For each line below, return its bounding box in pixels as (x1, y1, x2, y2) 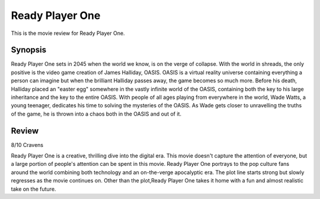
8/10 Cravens (11, 141, 44, 148)
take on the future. (11, 185, 56, 192)
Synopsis (11, 45, 47, 55)
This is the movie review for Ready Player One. (11, 30, 125, 37)
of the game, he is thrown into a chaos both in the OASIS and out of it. (11, 110, 182, 117)
